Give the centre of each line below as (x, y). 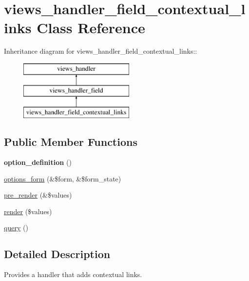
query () (16, 228)
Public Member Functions (71, 142)
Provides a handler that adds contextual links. (73, 274)
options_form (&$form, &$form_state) (63, 178)
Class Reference (91, 28)
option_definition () (38, 162)
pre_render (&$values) (38, 195)
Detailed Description (57, 254)
